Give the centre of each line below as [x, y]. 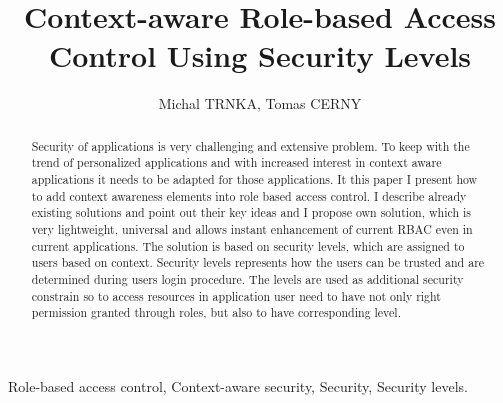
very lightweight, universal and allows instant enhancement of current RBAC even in [252, 228]
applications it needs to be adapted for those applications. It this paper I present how [254, 179]
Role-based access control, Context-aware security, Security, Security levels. [238, 385]
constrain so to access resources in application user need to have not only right [236, 295]
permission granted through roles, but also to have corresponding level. [216, 312]
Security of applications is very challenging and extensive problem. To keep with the [250, 145]
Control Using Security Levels [260, 55]
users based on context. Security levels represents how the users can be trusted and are [258, 262]
